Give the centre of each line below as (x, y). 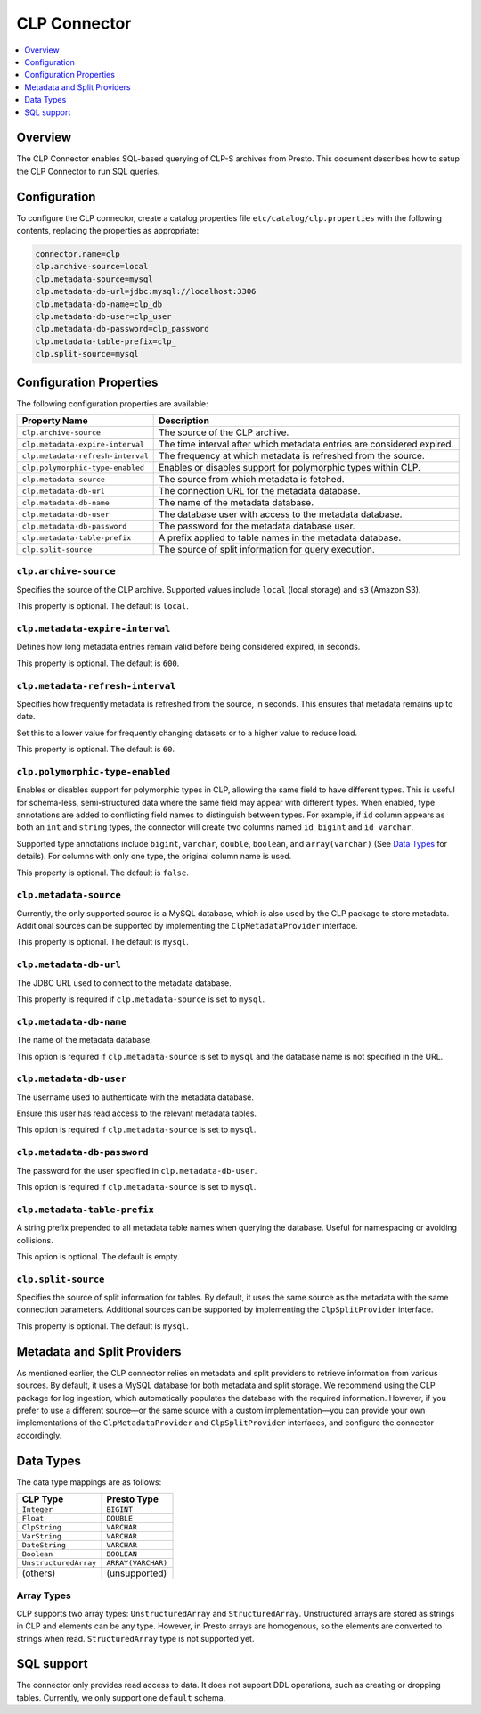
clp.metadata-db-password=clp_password (122, 329)
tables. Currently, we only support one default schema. (121, 1697)
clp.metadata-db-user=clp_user (104, 317)
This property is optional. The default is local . (102, 606)
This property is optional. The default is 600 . (98, 663)
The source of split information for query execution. (267, 550)
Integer (37, 1509)
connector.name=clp (77, 254)
